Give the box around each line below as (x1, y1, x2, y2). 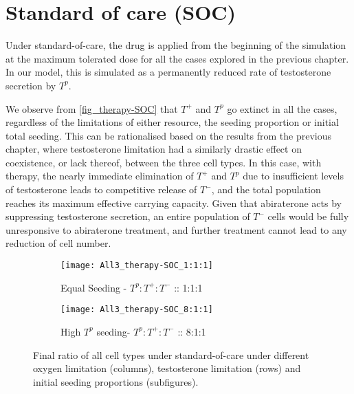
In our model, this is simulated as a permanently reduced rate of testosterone (5, 65, 331, 79)
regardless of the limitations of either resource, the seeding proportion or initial (5, 115, 339, 129)
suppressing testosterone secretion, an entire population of (5, 209, 250, 223)
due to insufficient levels (243, 168, 344, 183)
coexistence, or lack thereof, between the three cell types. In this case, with (5, 155, 322, 169)
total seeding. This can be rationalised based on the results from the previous (5, 128, 331, 142)
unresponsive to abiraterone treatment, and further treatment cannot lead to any (5, 222, 347, 237)
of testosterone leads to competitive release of (5, 182, 197, 197)
